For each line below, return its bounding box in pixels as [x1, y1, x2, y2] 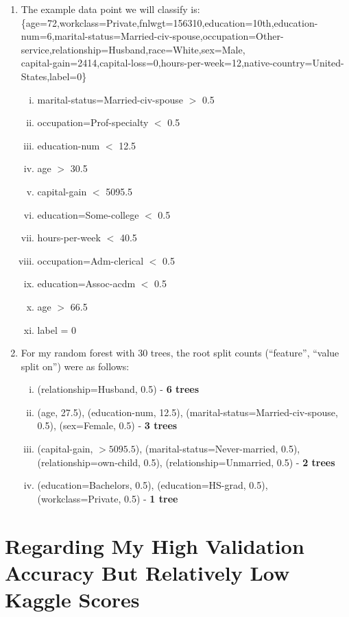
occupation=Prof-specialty [37, 115, 149, 130]
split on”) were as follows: [21, 359, 130, 373]
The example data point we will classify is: [21, 2, 200, 16]
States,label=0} [21, 69, 87, 83]
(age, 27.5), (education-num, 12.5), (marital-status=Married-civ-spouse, [37, 404, 338, 419]
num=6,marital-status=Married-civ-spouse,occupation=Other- [21, 29, 284, 43]
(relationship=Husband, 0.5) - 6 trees [37, 382, 200, 396]
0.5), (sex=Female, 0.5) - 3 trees [37, 418, 178, 433]
